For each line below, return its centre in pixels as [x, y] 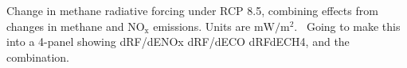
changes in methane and [65, 26]
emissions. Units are [202, 26]
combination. [38, 57]
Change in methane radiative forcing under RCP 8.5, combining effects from [192, 10]
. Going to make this [347, 26]
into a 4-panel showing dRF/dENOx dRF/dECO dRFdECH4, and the [178, 42]
